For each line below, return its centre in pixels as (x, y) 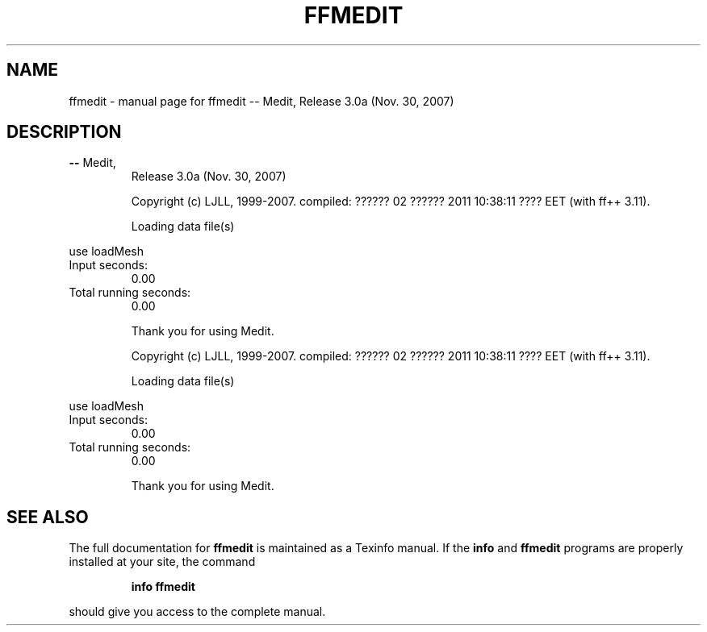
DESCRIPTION (64, 132)
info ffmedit (163, 587)
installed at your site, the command (162, 562)
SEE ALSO (48, 517)
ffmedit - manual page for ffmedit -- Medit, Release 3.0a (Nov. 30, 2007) (261, 101)
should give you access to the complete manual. (197, 612)
